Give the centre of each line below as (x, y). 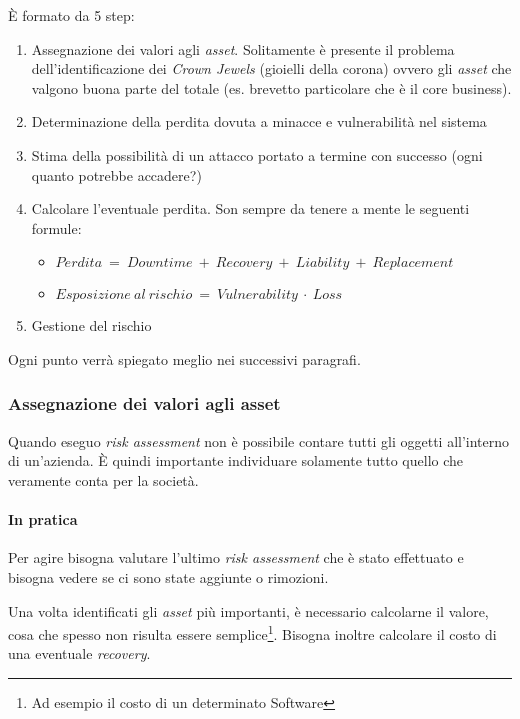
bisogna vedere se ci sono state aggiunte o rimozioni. (168, 576)
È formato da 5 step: (71, 15)
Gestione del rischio (91, 325)
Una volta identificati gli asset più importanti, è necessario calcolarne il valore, (248, 610)
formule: (56, 227)
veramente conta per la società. (103, 479)
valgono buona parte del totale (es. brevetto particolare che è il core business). (271, 87)
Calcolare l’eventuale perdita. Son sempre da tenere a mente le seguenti (250, 208)
